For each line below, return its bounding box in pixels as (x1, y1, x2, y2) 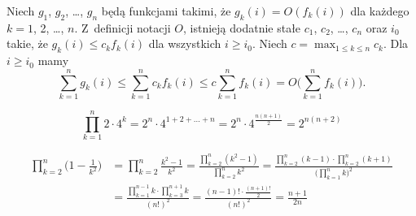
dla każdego (350, 2, 409, 19)
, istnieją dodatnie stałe (183, 19, 301, 36)
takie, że (7, 35, 48, 52)
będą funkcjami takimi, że (101, 2, 231, 19)
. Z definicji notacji (74, 19, 171, 36)
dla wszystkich (148, 35, 221, 52)
